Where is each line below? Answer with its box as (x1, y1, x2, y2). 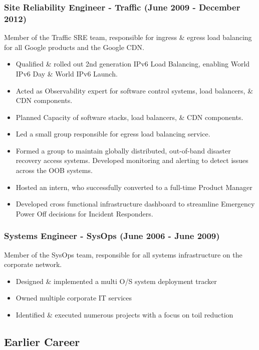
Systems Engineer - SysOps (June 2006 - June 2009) (4, 229, 220, 242)
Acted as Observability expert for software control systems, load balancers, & (16, 85, 253, 95)
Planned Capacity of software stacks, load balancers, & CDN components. (16, 111, 243, 122)
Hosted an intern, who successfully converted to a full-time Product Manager (16, 181, 252, 192)
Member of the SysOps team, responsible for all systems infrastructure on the (4, 249, 242, 259)
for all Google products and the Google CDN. (4, 41, 144, 52)
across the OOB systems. (16, 165, 93, 175)
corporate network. (4, 259, 62, 269)
